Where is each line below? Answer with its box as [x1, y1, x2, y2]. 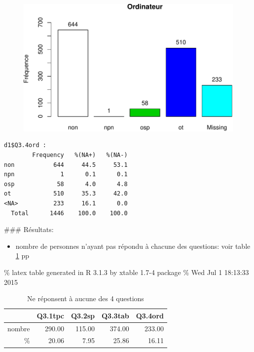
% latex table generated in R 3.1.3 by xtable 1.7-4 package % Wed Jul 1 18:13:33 [4, 267, 249, 277]
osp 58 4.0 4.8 [4, 180, 128, 188]
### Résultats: [4, 224, 54, 235]
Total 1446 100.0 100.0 [11, 209, 128, 217]
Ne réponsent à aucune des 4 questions [27, 293, 144, 304]
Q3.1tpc [36, 310, 65, 320]
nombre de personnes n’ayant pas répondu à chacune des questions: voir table [15, 240, 251, 251]
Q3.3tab [101, 310, 129, 320]
